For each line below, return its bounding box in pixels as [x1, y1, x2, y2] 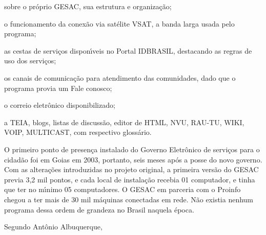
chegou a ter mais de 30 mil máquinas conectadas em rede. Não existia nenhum [4, 194, 254, 204]
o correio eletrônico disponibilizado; [4, 100, 115, 110]
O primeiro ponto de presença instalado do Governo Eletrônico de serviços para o [4, 144, 260, 154]
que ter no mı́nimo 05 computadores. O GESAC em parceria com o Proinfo [4, 184, 241, 195]
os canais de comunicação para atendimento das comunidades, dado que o [4, 72, 236, 83]
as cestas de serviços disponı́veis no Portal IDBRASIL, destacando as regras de [4, 45, 252, 56]
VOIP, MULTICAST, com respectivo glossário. [4, 127, 152, 137]
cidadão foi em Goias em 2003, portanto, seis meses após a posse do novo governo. [4, 154, 262, 165]
